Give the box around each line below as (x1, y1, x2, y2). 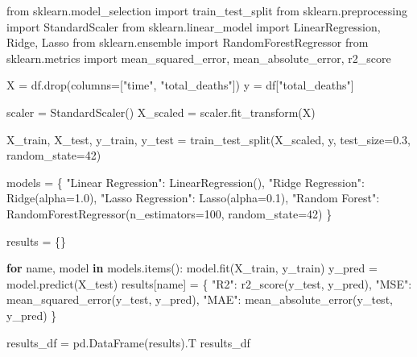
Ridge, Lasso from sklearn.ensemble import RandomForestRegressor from (6, 34, 369, 51)
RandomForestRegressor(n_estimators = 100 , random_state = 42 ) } (6, 205, 332, 222)
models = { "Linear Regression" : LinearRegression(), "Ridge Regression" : (6, 173, 365, 190)
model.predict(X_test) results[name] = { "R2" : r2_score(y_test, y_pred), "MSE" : (6, 275, 412, 292)
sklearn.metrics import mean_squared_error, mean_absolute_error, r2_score (6, 49, 391, 66)
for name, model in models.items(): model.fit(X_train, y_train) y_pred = (6, 259, 378, 276)
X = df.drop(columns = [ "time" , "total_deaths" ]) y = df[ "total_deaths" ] (6, 77, 354, 93)
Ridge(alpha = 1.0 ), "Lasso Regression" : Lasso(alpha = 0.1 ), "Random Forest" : (6, 189, 380, 206)
